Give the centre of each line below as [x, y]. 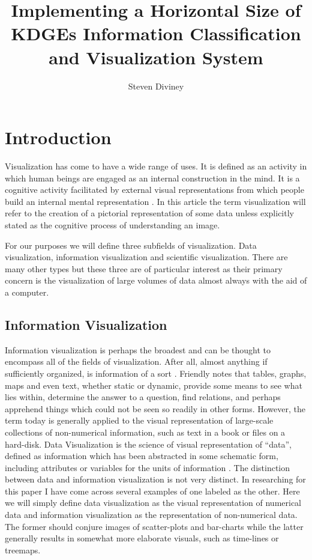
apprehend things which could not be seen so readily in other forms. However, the [155, 408]
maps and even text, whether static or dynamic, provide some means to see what [154, 385]
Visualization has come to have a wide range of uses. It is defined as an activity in [156, 166]
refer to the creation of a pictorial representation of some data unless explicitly [149, 213]
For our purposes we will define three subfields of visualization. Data [131, 245]
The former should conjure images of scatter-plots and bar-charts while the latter [154, 526]
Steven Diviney [156, 86]
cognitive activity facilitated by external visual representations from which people [154, 190]
